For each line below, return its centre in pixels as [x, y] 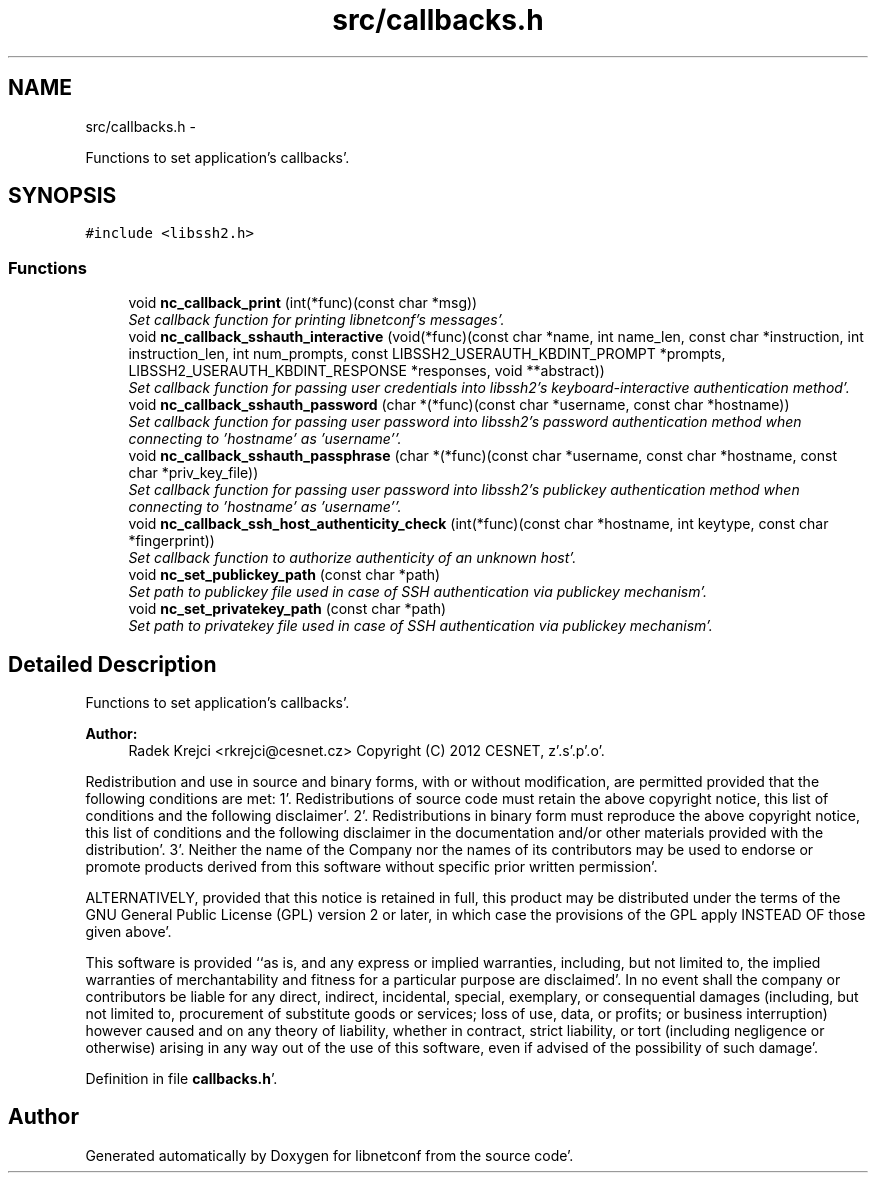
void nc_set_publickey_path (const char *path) [284, 575]
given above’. [128, 932]
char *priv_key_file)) [193, 473]
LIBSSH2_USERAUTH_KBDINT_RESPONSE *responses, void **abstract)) [366, 371]
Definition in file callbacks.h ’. [181, 1079]
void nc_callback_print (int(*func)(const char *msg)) [303, 303]
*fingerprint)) [171, 541]
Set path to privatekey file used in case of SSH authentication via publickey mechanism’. [420, 626]
